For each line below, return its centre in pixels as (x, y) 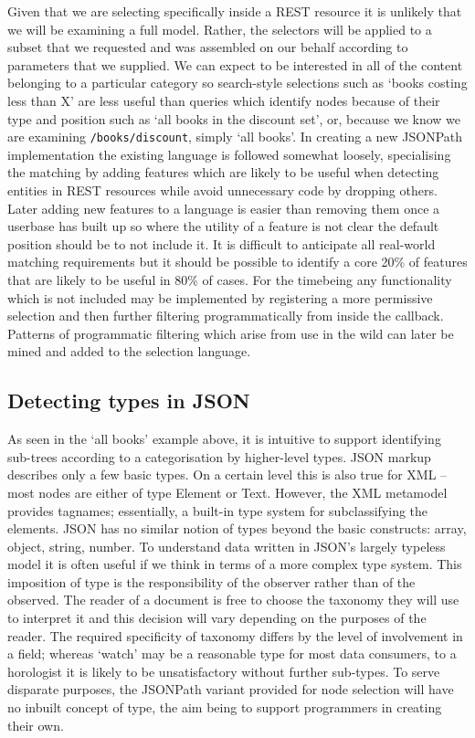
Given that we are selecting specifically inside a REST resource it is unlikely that (235, 11)
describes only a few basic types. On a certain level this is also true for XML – (227, 474)
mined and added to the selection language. (129, 351)
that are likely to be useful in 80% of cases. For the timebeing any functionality (230, 279)
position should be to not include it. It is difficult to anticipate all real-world (222, 243)
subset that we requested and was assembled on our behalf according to (208, 47)
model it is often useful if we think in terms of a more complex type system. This (235, 564)
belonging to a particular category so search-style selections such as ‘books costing (237, 83)
